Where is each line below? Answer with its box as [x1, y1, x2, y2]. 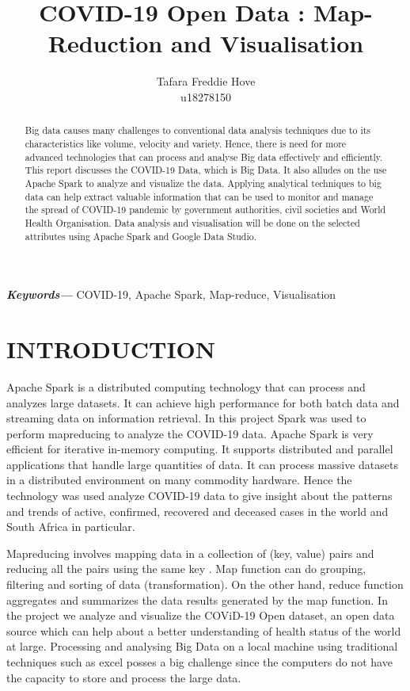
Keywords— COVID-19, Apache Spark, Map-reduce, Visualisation [6, 286, 336, 303]
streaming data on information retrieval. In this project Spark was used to [6, 410, 366, 426]
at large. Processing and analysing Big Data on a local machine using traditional [6, 638, 398, 655]
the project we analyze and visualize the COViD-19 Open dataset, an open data [6, 607, 395, 624]
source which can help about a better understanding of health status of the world [6, 622, 401, 639]
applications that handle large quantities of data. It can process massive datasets [6, 456, 398, 472]
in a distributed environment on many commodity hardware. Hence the [6, 471, 352, 488]
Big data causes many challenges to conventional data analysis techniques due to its [25, 124, 371, 137]
